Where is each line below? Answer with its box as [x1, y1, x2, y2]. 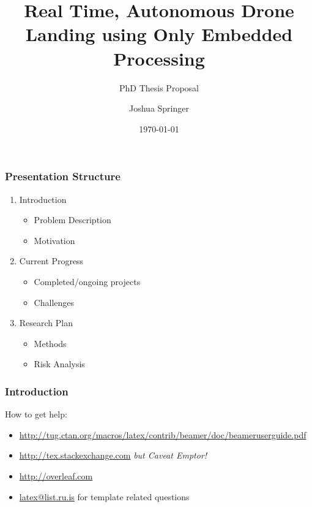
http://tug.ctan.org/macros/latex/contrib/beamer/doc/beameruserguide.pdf [19, 428, 306, 441]
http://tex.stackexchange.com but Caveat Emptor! [19, 449, 207, 462]
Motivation [34, 234, 75, 246]
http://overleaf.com [19, 469, 93, 482]
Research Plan [19, 316, 73, 329]
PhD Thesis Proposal [119, 81, 199, 94]
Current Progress [19, 254, 84, 267]
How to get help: [5, 408, 67, 421]
